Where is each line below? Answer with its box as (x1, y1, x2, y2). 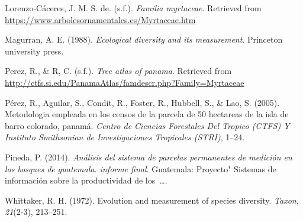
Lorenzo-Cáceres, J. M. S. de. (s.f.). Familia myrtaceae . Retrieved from (5, 2, 262, 14)
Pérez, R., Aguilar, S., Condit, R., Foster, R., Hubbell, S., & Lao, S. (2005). (5, 96, 280, 108)
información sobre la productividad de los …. (5, 174, 167, 186)
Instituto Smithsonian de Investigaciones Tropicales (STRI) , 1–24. (5, 131, 245, 143)
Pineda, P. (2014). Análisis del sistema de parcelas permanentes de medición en (5, 150, 292, 163)
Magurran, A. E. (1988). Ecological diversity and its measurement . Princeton (5, 33, 283, 46)
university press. (5, 44, 64, 57)
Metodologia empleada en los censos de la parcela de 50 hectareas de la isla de (5, 108, 289, 120)
